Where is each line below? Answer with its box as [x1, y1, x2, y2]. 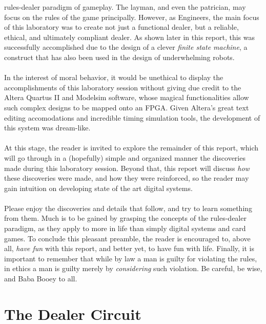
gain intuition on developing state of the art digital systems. [4, 182, 193, 193]
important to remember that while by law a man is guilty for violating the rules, [4, 253, 257, 263]
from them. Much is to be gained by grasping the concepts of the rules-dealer [4, 213, 247, 223]
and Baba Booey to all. [4, 273, 77, 284]
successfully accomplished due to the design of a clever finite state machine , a [4, 42, 248, 52]
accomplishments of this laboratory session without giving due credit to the [4, 82, 241, 92]
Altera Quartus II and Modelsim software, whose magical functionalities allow [4, 92, 249, 103]
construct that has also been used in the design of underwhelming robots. [4, 51, 235, 62]
